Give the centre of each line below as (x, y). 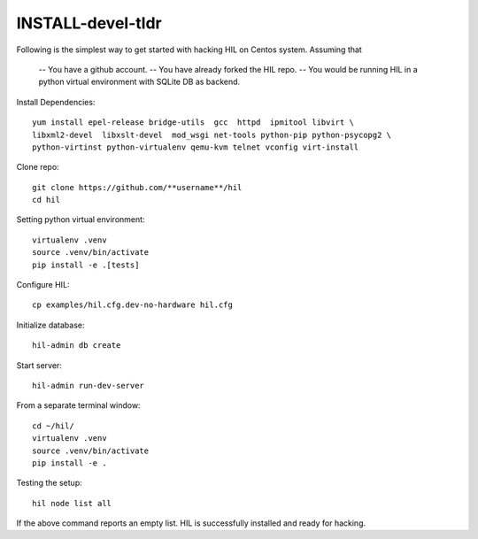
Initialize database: (50, 325)
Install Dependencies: (56, 102)
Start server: (39, 365)
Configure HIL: (43, 285)
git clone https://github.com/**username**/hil (137, 187)
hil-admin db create (77, 346)
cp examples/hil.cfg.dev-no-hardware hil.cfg (133, 305)
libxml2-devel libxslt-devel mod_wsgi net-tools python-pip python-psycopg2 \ (212, 135)
